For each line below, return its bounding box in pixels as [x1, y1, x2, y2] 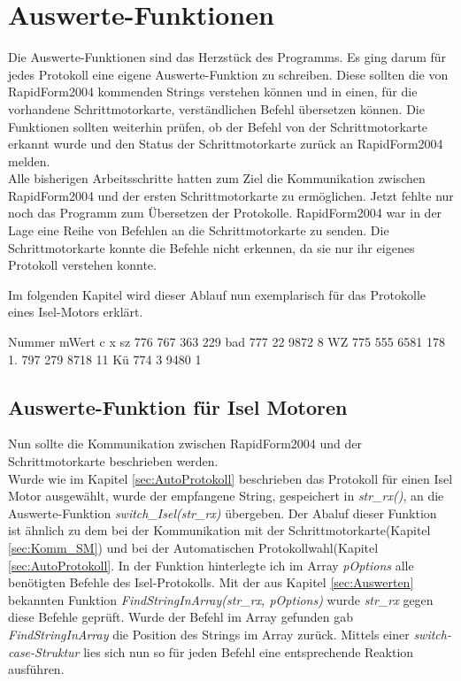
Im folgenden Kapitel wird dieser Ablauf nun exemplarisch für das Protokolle [8, 285, 426, 303]
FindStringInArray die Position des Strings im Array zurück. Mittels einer [8, 624, 410, 643]
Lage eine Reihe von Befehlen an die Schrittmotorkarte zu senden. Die [8, 221, 389, 240]
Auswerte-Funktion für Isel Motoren [8, 393, 348, 420]
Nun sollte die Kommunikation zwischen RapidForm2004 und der [8, 434, 363, 453]
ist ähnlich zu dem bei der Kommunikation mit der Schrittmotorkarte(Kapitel [8, 521, 431, 539]
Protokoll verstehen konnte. [8, 256, 157, 274]
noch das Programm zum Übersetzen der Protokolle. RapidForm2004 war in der [8, 203, 442, 222]
